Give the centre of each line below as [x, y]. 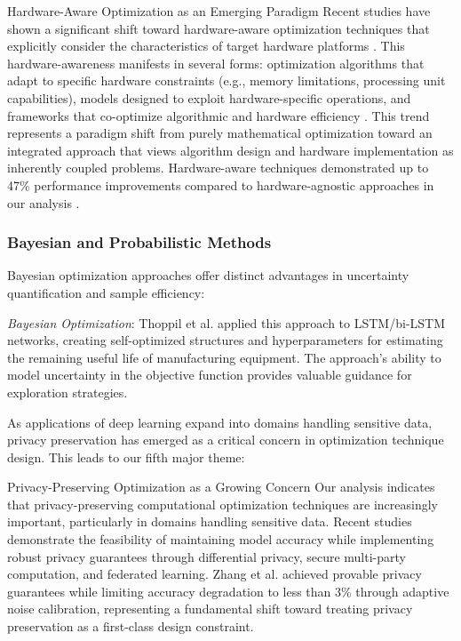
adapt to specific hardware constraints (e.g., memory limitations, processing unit [227, 80]
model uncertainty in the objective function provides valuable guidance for [210, 375]
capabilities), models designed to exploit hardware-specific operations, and [209, 97]
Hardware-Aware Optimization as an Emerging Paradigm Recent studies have [219, 11]
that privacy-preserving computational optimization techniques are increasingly [223, 504]
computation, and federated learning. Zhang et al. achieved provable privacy [215, 574]
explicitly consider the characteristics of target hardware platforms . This [206, 46]
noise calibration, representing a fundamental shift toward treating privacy [210, 609]
